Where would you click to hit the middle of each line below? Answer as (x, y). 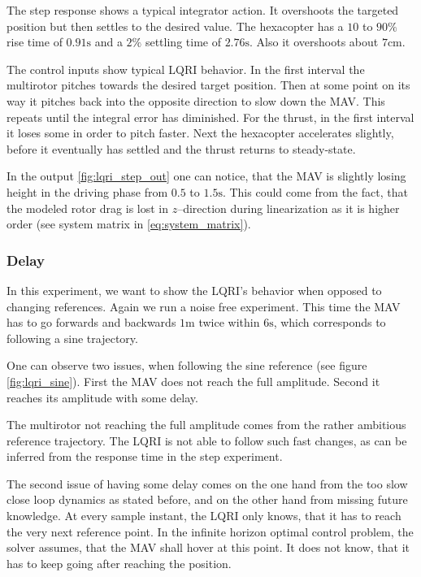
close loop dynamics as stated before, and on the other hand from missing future (207, 499)
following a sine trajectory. (72, 338)
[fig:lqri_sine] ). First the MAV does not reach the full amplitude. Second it (193, 381)
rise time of (35, 42)
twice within (229, 322)
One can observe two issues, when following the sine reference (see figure (187, 365)
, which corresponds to (330, 322)
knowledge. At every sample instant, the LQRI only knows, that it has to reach (204, 516)
